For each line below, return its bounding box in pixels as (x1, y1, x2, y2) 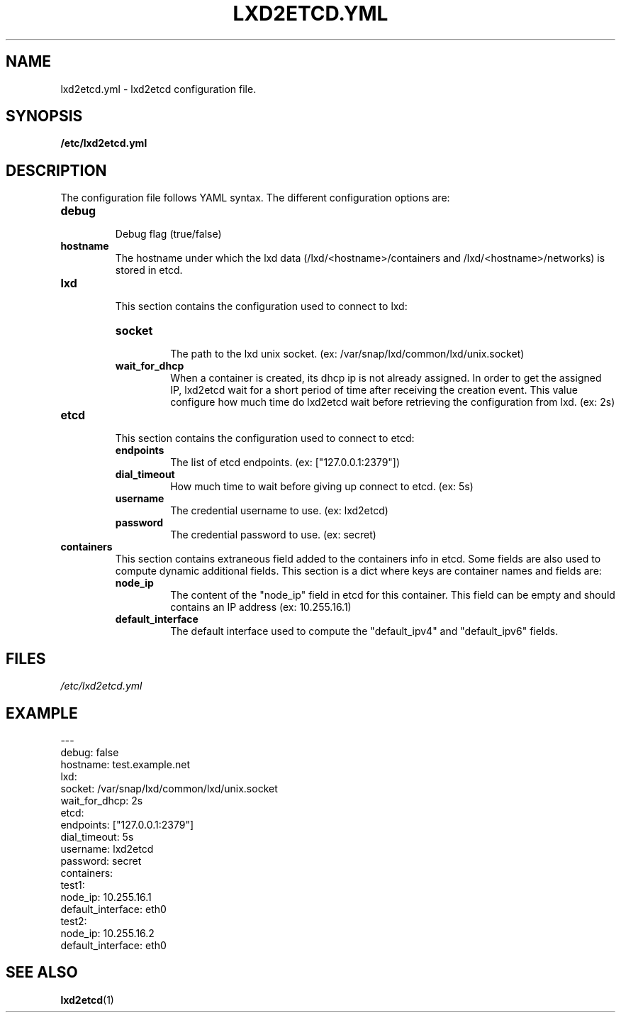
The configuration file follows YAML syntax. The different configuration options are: (60, 192, 450, 204)
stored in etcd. (115, 264, 183, 277)
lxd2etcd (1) (60, 993, 114, 1006)
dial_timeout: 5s (60, 830, 134, 843)
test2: (60, 914, 87, 927)
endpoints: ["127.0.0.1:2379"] (60, 818, 194, 831)
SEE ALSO (6, 963, 78, 982)
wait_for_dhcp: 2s (60, 794, 143, 807)
